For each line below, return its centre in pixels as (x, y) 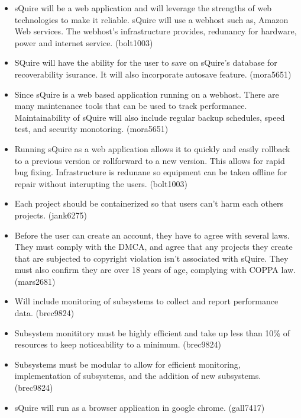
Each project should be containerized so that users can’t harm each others (149, 203)
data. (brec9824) (44, 313)
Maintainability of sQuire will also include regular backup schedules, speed (150, 117)
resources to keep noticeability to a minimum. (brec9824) (118, 344)
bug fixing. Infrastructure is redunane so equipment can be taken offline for (151, 172)
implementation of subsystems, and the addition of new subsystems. (138, 376)
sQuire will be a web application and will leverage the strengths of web (143, 8)
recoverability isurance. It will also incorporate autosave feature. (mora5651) (153, 74)
